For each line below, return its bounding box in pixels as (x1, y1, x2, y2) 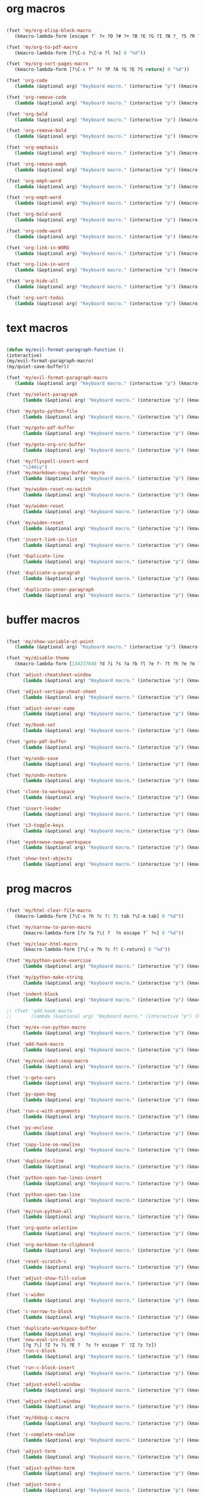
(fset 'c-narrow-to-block (6, 1308, 72, 1314)
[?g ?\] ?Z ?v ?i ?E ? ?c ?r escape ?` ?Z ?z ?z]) (22, 1342, 157, 1349)
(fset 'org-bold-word (6, 211, 62, 218)
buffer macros (6, 613, 81, 626)
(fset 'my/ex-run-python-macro (6, 1024, 86, 1031)
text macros (6, 321, 68, 335)
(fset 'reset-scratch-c (6, 1258, 67, 1264)
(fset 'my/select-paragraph (6, 391, 78, 397)
